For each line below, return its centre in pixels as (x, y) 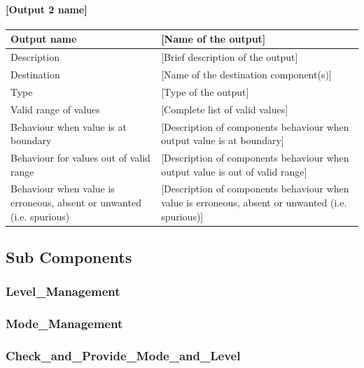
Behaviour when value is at (69, 126)
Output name (44, 39)
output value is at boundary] (223, 140)
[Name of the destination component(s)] (246, 74)
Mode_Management (64, 324)
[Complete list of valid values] (225, 109)
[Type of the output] (205, 91)
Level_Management (63, 291)
